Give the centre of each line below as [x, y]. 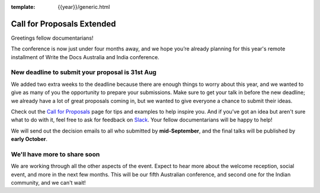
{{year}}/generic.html [84, 7]
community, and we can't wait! [48, 183]
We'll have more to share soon [55, 154]
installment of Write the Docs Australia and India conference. [85, 57]
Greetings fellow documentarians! [52, 38]
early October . [29, 139]
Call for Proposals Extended [63, 24]
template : [23, 7]
